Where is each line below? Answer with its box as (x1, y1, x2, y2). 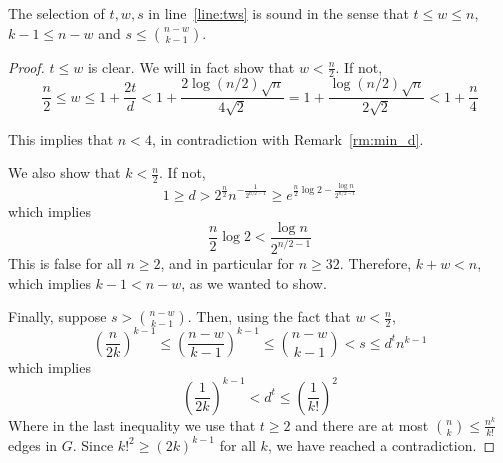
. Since (72, 434, 114, 455)
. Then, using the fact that (187, 306, 351, 327)
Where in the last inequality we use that (8, 414, 256, 435)
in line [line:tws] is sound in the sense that (148, 3, 409, 23)
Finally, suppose (8, 306, 107, 327)
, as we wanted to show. (181, 272, 327, 293)
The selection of (8, 3, 105, 23)
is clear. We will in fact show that (87, 56, 295, 77)
